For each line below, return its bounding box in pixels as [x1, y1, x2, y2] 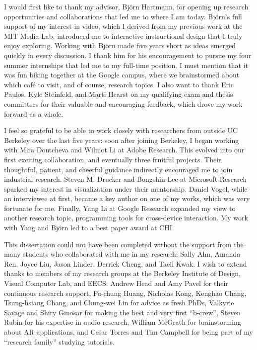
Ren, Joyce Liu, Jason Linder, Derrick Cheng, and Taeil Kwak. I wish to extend [4, 258, 247, 269]
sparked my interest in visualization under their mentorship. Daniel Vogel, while [4, 183, 248, 194]
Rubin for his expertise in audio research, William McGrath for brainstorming [4, 317, 241, 327]
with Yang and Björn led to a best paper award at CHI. [4, 222, 174, 233]
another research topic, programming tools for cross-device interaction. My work [4, 212, 248, 223]
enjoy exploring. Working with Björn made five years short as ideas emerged [4, 40, 236, 51]
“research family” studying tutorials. [4, 336, 115, 347]
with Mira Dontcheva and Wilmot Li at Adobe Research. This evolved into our [4, 144, 245, 155]
